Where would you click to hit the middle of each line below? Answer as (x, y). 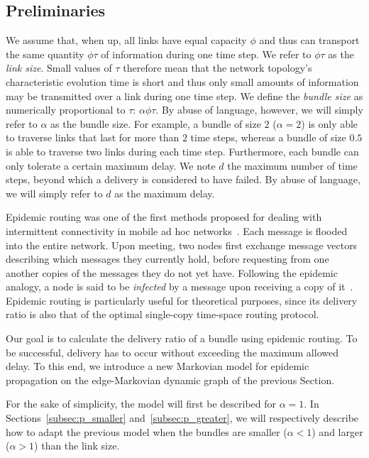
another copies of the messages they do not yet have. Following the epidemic (172, 272)
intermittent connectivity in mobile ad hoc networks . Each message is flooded (177, 230)
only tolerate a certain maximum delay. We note (111, 165)
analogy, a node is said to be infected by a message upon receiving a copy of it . (180, 287)
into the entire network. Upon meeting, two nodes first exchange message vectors (182, 245)
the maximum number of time (292, 165)
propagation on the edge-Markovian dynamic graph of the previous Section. (170, 380)
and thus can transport (309, 40)
